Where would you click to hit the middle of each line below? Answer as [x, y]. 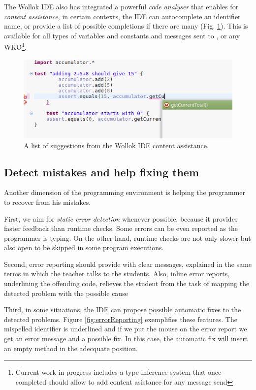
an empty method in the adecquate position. [71, 348]
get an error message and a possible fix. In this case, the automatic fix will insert [126, 339]
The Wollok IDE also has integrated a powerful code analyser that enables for [121, 6]
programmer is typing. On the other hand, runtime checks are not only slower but [128, 238]
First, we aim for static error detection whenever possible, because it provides [121, 218]
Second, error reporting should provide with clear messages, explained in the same [128, 264]
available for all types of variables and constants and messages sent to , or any [122, 35]
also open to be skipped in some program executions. [84, 247]
